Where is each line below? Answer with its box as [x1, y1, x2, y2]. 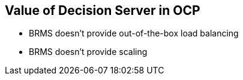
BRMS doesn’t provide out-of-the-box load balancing [29, 28, 239, 39]
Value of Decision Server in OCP [5, 3, 200, 18]
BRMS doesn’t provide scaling [29, 47, 148, 57]
